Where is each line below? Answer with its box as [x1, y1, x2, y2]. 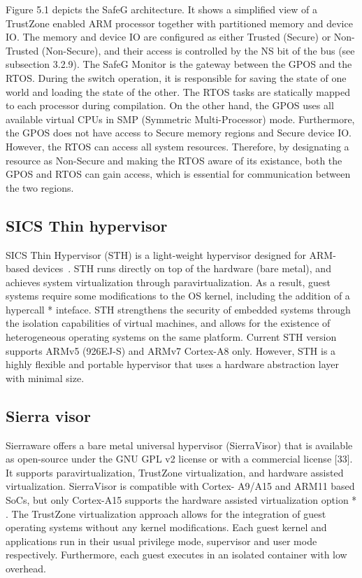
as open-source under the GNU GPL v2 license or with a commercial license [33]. [6, 451, 353, 466]
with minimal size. [6, 370, 85, 385]
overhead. [6, 561, 46, 575]
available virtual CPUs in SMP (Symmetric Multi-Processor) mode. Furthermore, [6, 111, 355, 126]
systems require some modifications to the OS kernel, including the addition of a [6, 288, 350, 303]
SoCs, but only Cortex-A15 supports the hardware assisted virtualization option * [6, 493, 357, 507]
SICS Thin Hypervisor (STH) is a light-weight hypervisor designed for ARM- [6, 247, 336, 262]
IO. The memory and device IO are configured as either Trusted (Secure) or [6, 29, 331, 44]
